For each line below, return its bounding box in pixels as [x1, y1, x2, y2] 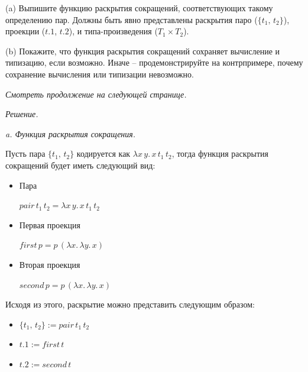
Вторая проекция [19, 258, 80, 270]
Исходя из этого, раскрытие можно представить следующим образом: [5, 298, 255, 310]
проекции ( [5, 25, 46, 37]
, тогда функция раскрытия [171, 147, 268, 160]
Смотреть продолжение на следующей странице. [5, 88, 187, 100]
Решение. [5, 108, 38, 120]
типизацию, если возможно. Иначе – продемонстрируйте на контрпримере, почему [5, 56, 303, 69]
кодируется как [76, 147, 131, 160]
